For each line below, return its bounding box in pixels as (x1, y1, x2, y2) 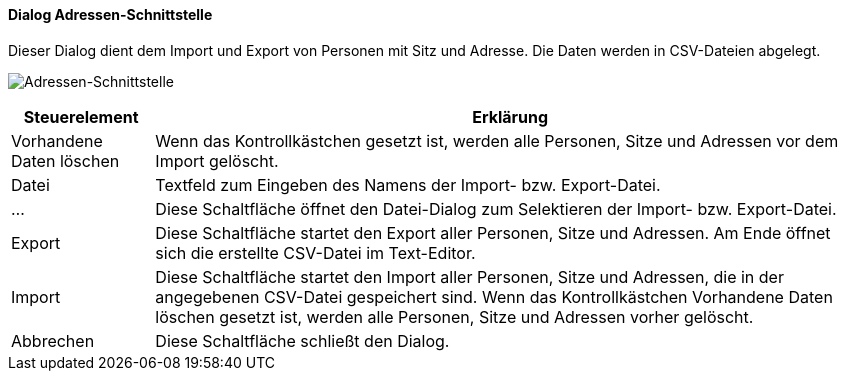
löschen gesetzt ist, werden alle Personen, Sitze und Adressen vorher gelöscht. (155, 306, 754, 327)
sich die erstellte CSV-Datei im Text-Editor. (155, 242, 476, 263)
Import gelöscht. (155, 150, 279, 171)
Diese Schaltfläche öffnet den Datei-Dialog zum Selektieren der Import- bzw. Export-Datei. (155, 198, 837, 219)
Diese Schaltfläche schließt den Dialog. (155, 330, 450, 351)
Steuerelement (23, 106, 139, 127)
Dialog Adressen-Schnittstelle (8, 6, 213, 23)
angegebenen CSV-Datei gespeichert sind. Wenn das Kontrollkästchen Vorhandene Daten (155, 286, 833, 307)
